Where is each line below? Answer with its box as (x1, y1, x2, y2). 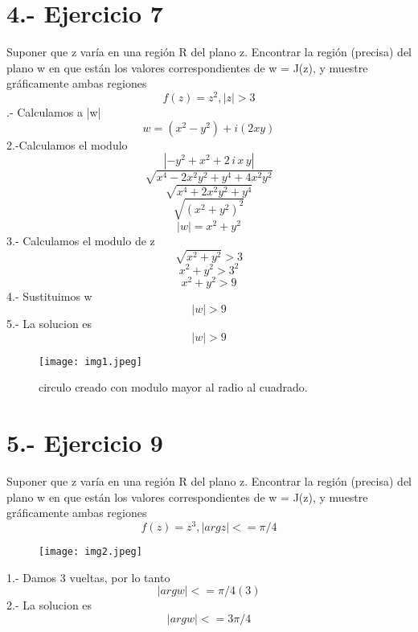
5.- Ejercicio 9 (6, 426, 163, 459)
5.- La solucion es (6, 315, 92, 332)
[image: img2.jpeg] (39, 546, 142, 558)
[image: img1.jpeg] (39, 355, 142, 367)
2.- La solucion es (6, 597, 92, 614)
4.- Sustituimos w (6, 287, 92, 304)
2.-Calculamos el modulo (6, 136, 128, 153)
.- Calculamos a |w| (6, 103, 101, 120)
